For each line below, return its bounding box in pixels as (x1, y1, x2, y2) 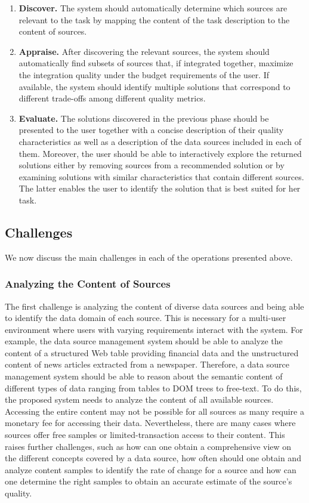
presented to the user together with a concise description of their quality (18, 124, 284, 136)
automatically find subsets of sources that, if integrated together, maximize (18, 57, 293, 69)
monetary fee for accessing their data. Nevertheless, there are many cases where (5, 416, 296, 429)
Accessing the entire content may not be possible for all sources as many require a (5, 405, 304, 417)
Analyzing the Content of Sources (5, 276, 171, 291)
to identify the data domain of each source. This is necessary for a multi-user (5, 311, 286, 324)
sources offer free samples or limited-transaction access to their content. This (5, 428, 285, 441)
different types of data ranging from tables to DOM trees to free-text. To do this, (5, 381, 302, 394)
